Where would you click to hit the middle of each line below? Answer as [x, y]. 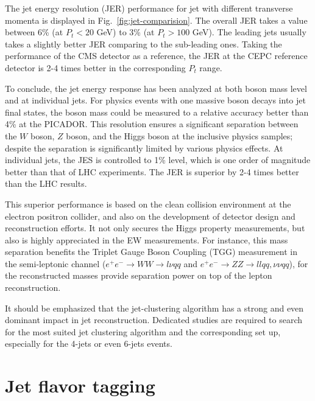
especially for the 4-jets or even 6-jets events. [89, 343]
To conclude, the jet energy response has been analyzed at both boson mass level [156, 88]
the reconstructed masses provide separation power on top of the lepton [139, 275]
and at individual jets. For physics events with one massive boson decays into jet [155, 100]
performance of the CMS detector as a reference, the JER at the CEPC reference [156, 56]
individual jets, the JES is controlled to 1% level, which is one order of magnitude [158, 160]
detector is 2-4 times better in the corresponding [95, 67]
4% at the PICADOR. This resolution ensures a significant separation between [152, 124]
